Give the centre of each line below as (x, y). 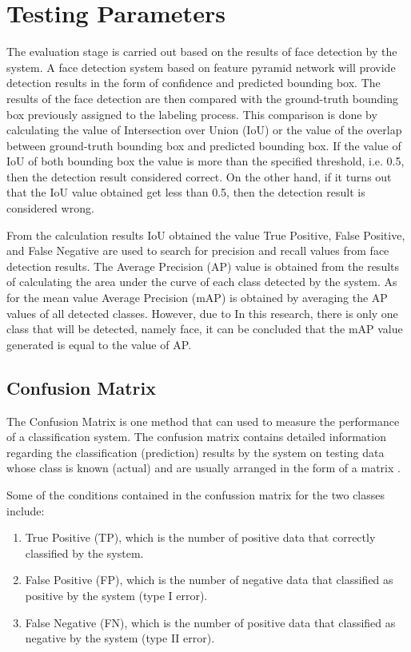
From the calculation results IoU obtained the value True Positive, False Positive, (206, 235)
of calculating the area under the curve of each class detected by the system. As (202, 282)
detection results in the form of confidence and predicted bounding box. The (194, 83)
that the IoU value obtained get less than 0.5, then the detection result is (186, 192)
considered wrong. (50, 208)
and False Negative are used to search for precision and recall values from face (198, 250)
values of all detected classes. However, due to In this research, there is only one (202, 313)
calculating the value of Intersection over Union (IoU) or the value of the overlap (204, 130)
